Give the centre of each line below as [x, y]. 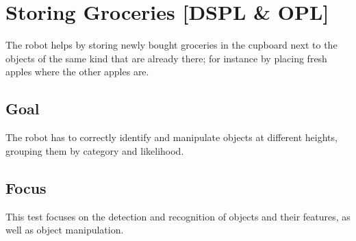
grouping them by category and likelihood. [95, 150]
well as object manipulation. [65, 230]
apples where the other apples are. [77, 72]
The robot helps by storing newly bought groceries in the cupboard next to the [171, 45]
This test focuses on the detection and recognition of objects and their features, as [178, 216]
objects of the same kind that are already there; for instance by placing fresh [166, 58]
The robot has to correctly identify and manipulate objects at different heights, [171, 137]
